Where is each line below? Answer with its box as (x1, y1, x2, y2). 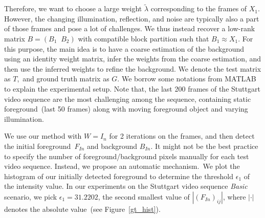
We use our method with (4, 130, 82, 141)
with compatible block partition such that (78, 33, 209, 43)
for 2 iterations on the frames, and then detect (109, 130, 255, 141)
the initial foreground (4, 140, 71, 151)
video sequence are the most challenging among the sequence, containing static (4, 93, 251, 104)
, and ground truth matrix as (17, 73, 109, 84)
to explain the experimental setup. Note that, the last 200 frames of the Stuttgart (4, 83, 260, 94)
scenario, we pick (4, 191, 57, 202)
